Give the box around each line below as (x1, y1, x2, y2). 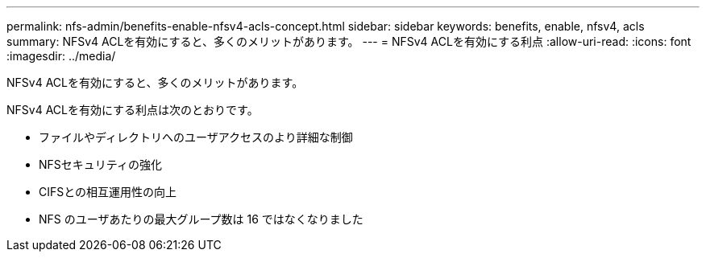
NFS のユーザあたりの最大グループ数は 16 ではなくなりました (39, 212, 363, 226)
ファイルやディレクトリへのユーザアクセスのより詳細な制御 (39, 130, 353, 144)
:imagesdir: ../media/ (6, 49, 116, 63)
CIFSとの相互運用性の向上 (39, 185, 177, 199)
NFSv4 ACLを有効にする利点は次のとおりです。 (6, 103, 259, 117)
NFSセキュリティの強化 (39, 158, 162, 171)
